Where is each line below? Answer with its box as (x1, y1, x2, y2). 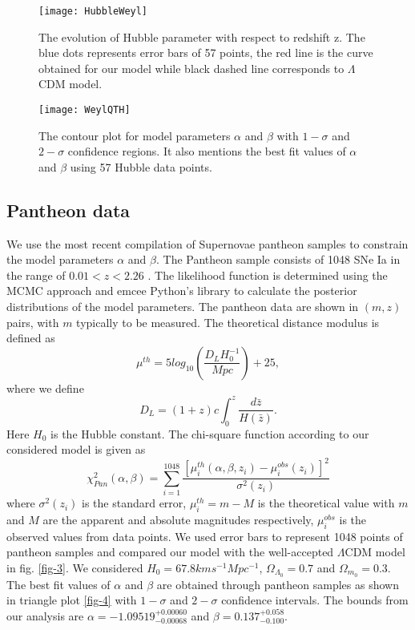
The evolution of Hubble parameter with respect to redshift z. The (38, 28, 365, 45)
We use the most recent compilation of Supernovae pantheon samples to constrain (6, 235, 409, 252)
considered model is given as (6, 441, 146, 458)
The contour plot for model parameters (38, 127, 231, 143)
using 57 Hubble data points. (70, 158, 212, 175)
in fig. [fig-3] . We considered (6, 559, 143, 575)
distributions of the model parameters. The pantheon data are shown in (6, 298, 359, 315)
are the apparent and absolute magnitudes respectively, (42, 511, 314, 527)
